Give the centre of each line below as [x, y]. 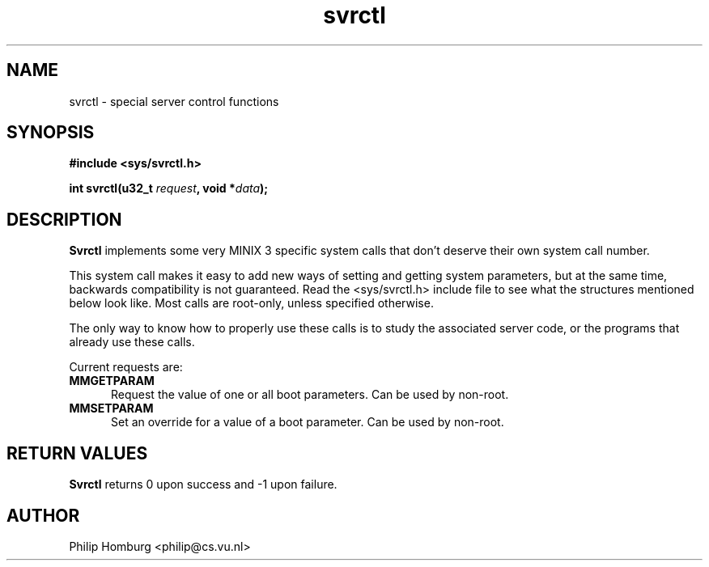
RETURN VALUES [77, 453]
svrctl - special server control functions [174, 101]
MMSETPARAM [111, 408]
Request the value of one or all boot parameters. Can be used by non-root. [310, 395]
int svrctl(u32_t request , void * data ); [169, 188]
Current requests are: [126, 367]
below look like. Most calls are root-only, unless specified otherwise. [251, 303]
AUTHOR [43, 515]
